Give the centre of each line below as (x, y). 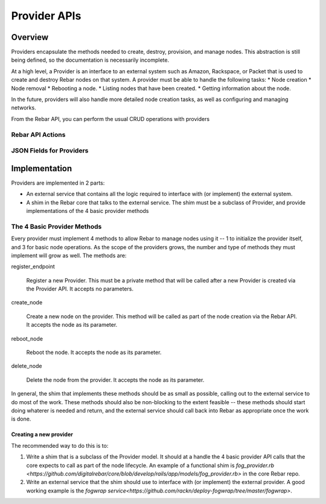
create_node (27, 303)
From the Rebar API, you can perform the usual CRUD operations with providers (110, 119)
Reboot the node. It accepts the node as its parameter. (94, 352)
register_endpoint (33, 267)
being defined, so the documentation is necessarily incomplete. (90, 60)
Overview (30, 37)
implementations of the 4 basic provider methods (88, 211)
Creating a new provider (42, 434)
